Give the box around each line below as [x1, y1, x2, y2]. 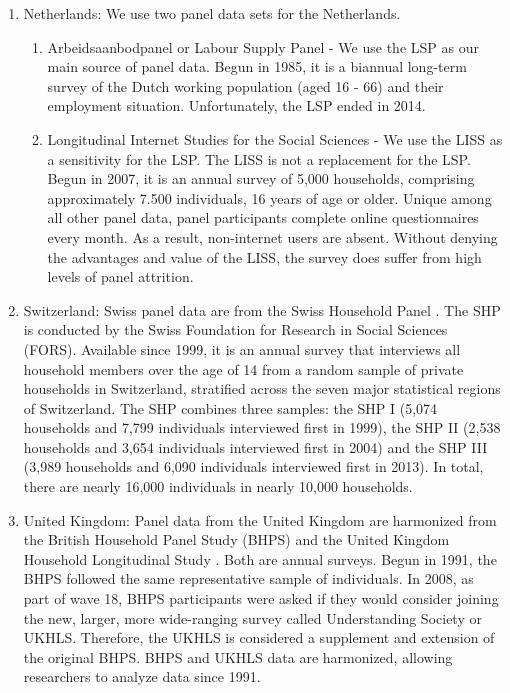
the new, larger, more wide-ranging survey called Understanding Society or [23, 607, 482, 628]
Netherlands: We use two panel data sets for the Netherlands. [23, 3, 401, 23]
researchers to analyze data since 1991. [23, 666, 261, 687]
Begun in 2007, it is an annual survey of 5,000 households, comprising [47, 168, 475, 189]
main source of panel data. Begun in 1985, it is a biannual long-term [47, 56, 467, 77]
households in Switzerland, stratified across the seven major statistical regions [23, 378, 501, 399]
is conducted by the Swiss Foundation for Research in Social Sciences [23, 319, 448, 340]
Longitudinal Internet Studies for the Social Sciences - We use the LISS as [47, 128, 503, 149]
